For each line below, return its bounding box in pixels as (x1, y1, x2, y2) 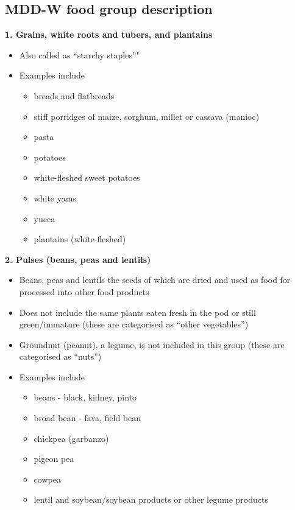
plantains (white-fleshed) (34, 232, 126, 245)
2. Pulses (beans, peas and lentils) (5, 253, 151, 265)
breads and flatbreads (34, 89, 115, 102)
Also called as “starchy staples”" (19, 48, 140, 61)
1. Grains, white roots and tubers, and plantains (5, 28, 213, 41)
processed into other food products (19, 285, 149, 298)
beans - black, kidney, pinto (34, 391, 137, 403)
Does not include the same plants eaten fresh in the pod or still (19, 306, 256, 318)
